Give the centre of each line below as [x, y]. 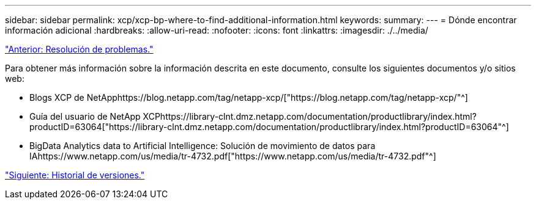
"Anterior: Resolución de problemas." [79, 49]
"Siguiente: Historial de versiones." [75, 175]
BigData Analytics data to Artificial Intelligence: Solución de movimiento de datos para [203, 146]
